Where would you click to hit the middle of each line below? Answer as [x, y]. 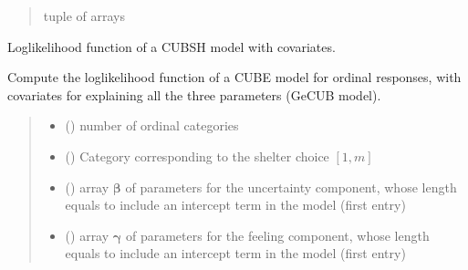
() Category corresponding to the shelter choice [197, 156]
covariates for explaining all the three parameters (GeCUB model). [194, 94]
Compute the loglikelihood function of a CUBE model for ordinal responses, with [234, 77]
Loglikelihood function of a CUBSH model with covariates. [172, 46]
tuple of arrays [84, 16]
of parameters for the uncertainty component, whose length [291, 187]
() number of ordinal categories [152, 125]
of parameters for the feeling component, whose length [277, 235]
